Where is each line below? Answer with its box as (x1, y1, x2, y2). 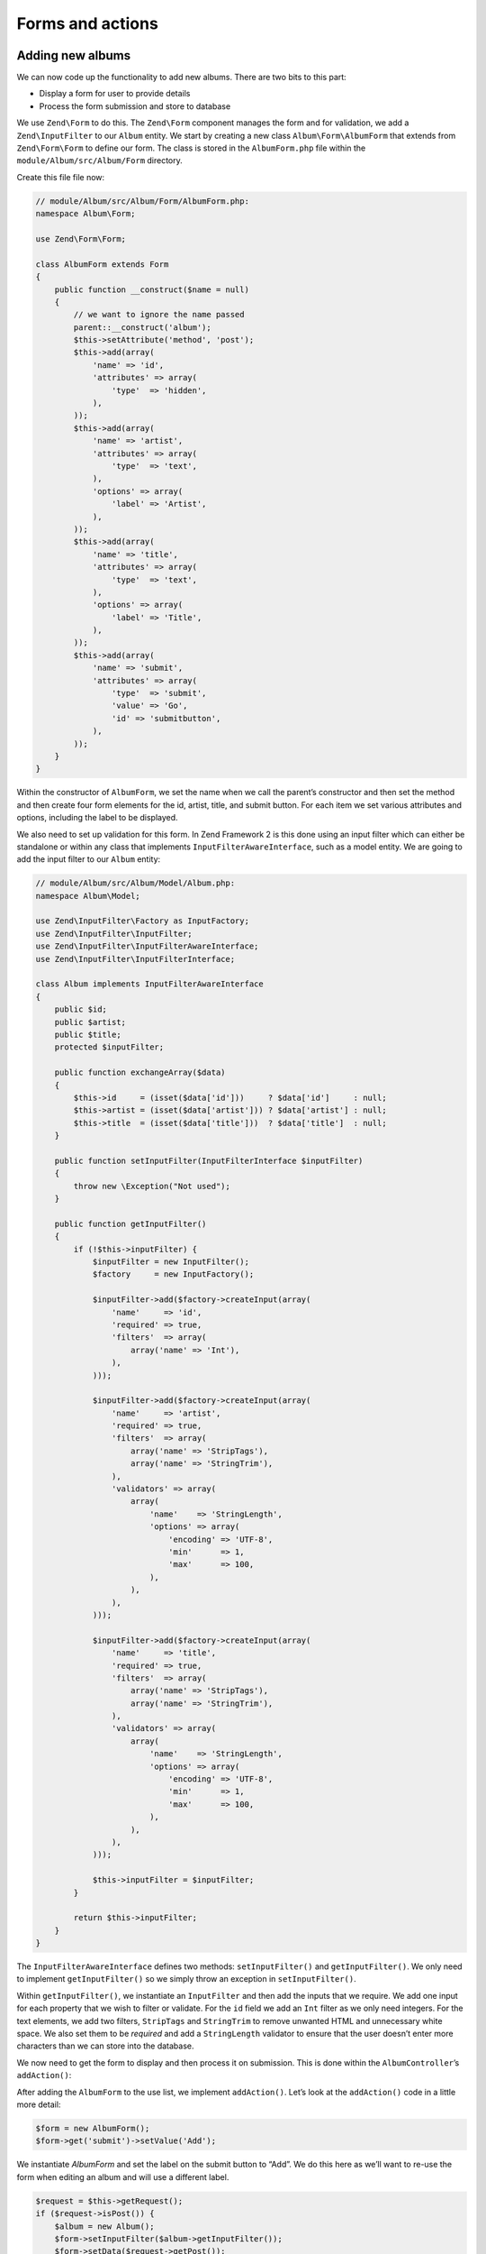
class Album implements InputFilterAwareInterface (35, 979, 265, 989)
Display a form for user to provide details (39, 88, 191, 99)
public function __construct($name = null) (54, 284, 249, 295)
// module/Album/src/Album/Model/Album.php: (35, 878, 236, 888)
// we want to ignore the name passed (73, 309, 245, 320)
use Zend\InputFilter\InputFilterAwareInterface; (35, 941, 259, 951)
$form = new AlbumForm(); (35, 2123, 150, 2133)
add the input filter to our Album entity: (16, 854, 161, 865)
